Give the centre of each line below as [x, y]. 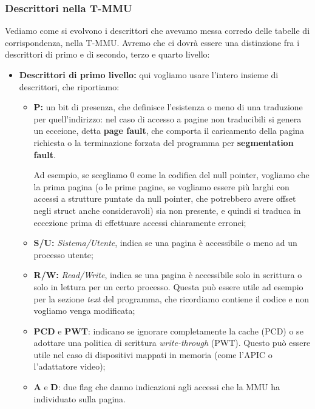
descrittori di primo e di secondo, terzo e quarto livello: [107, 54]
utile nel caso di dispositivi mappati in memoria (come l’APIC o [153, 354]
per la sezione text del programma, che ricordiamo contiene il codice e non [171, 298]
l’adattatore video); [69, 366]
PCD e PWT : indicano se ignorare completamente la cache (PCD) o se [168, 331]
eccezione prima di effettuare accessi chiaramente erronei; [140, 222]
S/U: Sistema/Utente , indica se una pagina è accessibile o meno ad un [165, 243]
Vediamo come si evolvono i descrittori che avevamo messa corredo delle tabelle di [157, 31]
